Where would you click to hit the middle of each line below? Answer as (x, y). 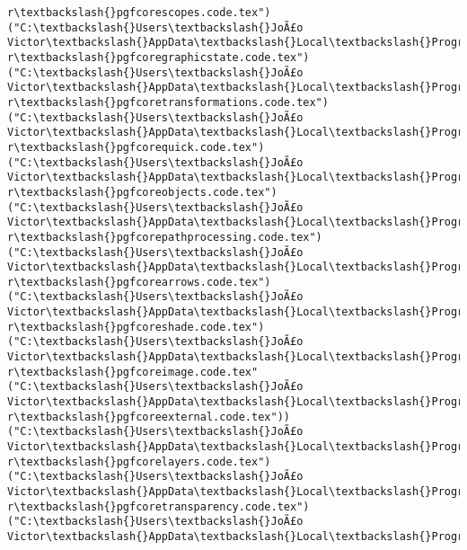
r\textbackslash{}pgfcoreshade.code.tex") (136, 327)
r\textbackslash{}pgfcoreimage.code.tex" (133, 372)
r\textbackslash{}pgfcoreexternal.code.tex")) (149, 417)
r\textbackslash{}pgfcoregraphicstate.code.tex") (159, 57)
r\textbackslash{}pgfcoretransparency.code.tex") (159, 506)
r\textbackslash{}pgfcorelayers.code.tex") (139, 461)
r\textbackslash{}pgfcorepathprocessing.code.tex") (165, 237)
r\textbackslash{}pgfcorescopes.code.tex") (139, 13)
